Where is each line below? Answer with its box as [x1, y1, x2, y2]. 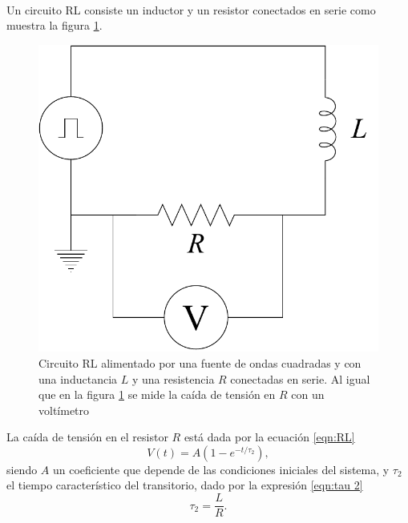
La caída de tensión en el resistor [6, 428, 168, 445]
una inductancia [38, 370, 118, 387]
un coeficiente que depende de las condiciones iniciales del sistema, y [53, 461, 390, 477]
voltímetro [38, 401, 90, 418]
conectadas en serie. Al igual [230, 370, 370, 387]
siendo [6, 461, 38, 477]
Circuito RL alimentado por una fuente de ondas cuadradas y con [38, 354, 362, 371]
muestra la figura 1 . [6, 17, 103, 34]
